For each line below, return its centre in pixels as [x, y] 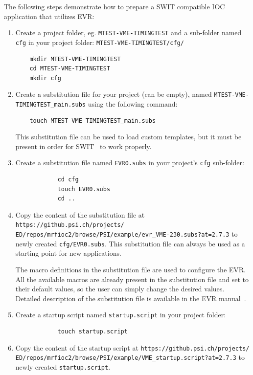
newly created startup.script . [63, 366]
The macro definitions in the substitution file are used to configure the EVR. [131, 269]
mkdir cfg [45, 78]
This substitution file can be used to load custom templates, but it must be [128, 137]
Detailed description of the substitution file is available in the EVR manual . [131, 298]
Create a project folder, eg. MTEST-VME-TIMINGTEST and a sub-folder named [128, 33]
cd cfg [68, 180]
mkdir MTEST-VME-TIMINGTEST [75, 59]
